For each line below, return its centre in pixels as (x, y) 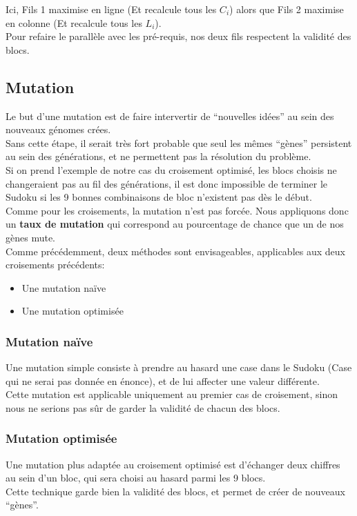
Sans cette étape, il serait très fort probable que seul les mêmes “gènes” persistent (179, 142)
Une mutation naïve (64, 287)
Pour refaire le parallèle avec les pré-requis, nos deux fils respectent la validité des (178, 36)
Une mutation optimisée (73, 311)
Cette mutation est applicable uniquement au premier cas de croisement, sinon (172, 394)
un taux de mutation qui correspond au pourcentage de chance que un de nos (175, 224)
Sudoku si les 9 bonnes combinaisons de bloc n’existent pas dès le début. (159, 197)
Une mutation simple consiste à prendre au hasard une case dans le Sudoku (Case (179, 367)
